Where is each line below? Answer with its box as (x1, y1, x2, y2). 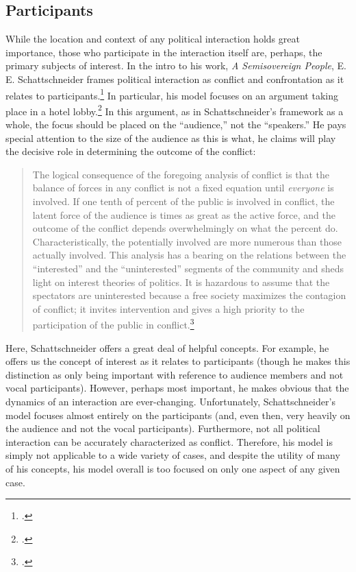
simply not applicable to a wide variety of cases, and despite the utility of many (5, 448, 340, 462)
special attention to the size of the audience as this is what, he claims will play (5, 130, 336, 145)
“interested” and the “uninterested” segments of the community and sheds (32, 261, 344, 276)
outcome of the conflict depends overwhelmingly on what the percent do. (32, 221, 338, 235)
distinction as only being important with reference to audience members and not (5, 367, 344, 381)
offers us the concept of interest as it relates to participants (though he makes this (5, 354, 351, 368)
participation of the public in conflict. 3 (32, 315, 194, 332)
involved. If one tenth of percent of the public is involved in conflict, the (32, 194, 335, 208)
